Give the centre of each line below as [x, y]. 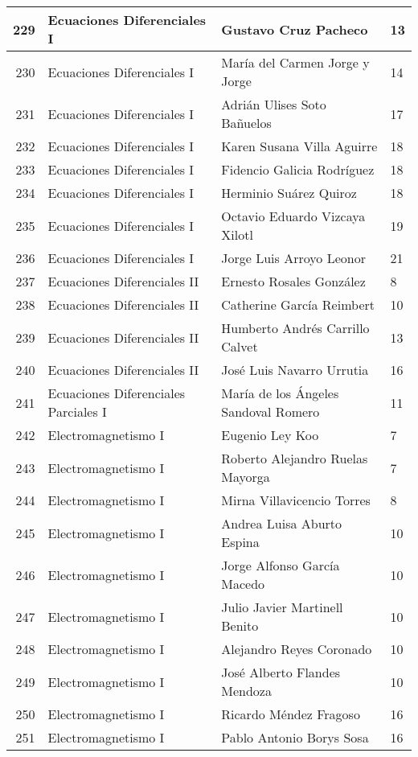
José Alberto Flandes [281, 672]
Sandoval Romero [270, 411]
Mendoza [246, 691]
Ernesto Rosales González [293, 281]
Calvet [240, 346]
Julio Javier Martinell [282, 607]
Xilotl [237, 235]
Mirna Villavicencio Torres [296, 500]
